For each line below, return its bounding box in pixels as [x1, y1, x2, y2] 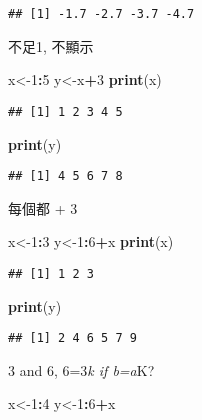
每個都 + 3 [8, 197, 78, 218]
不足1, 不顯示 [8, 35, 94, 56]
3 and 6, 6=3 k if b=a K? [8, 359, 155, 380]
